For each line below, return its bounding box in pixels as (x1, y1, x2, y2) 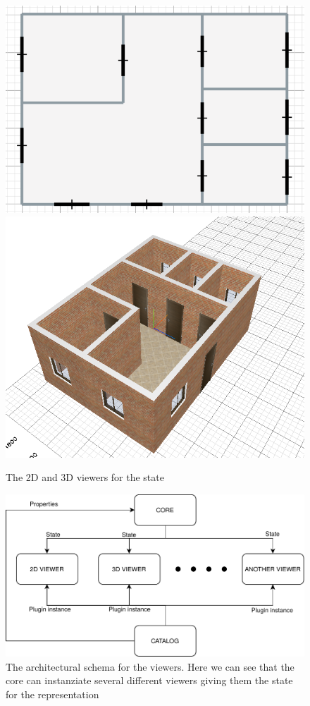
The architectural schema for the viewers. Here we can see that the (6, 659, 294, 674)
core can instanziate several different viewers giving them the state (6, 673, 293, 688)
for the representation (6, 686, 99, 701)
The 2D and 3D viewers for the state (6, 470, 164, 485)
